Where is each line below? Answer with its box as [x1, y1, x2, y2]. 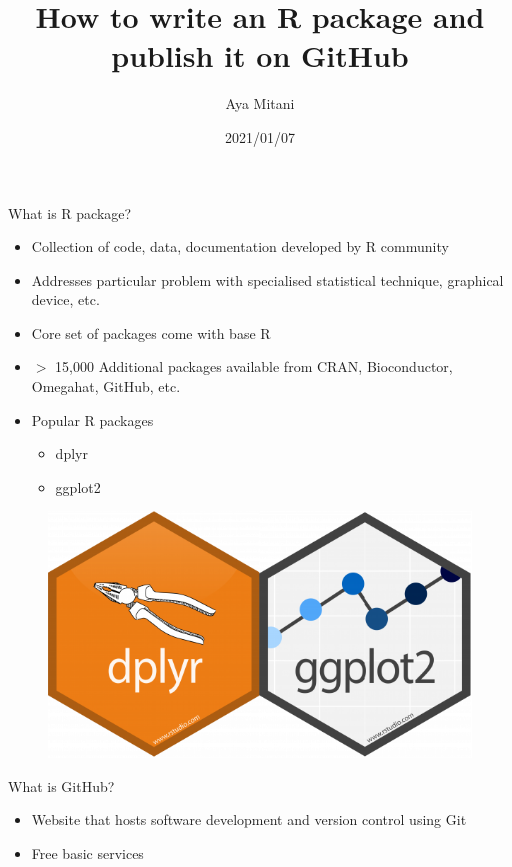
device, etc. [31, 289, 100, 310]
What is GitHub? [8, 775, 115, 796]
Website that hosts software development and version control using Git [31, 809, 467, 830]
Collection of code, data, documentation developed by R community [31, 236, 449, 257]
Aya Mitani [225, 93, 295, 114]
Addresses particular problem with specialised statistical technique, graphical [31, 269, 504, 290]
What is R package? [8, 202, 132, 223]
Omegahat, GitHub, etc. [31, 376, 181, 397]
